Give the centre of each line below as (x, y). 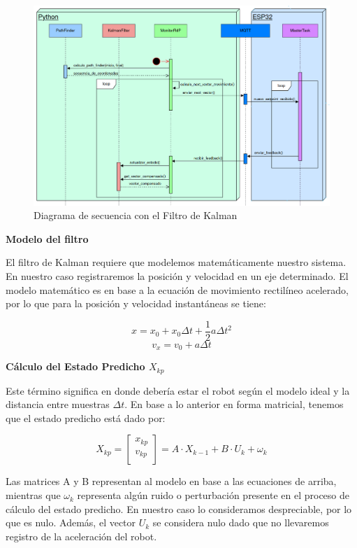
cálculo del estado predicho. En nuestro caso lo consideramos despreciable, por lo (179, 508)
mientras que (33, 495)
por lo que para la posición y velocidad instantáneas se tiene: (136, 303)
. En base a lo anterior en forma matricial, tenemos (234, 404)
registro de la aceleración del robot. (81, 536)
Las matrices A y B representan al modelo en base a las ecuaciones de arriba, (171, 481)
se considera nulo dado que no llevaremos (241, 522)
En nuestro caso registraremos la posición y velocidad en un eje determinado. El (177, 275)
